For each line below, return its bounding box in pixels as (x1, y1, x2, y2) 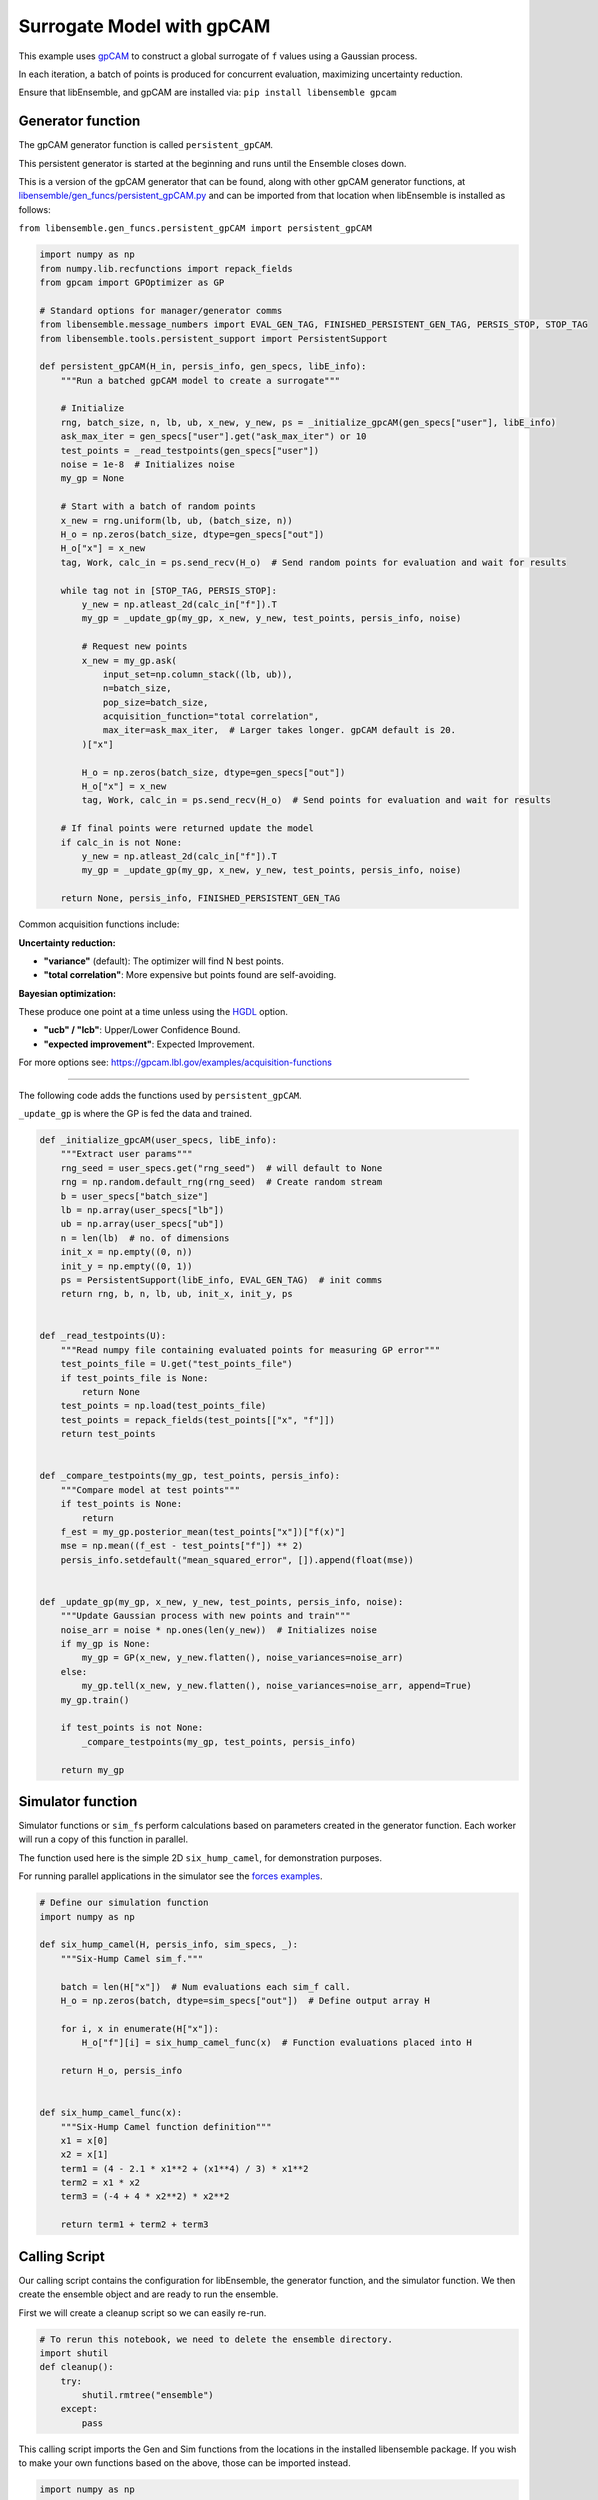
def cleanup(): (39, 2361, 114, 2373)
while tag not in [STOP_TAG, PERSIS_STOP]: (60, 585, 277, 596)
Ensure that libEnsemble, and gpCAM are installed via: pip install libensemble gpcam (18, 86, 397, 99)
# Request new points (81, 641, 188, 652)
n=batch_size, (102, 683, 172, 694)
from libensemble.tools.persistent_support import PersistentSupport (39, 333, 388, 344)
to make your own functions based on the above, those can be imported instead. (18, 2457, 351, 2469)
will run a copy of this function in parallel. (18, 1833, 189, 1845)
